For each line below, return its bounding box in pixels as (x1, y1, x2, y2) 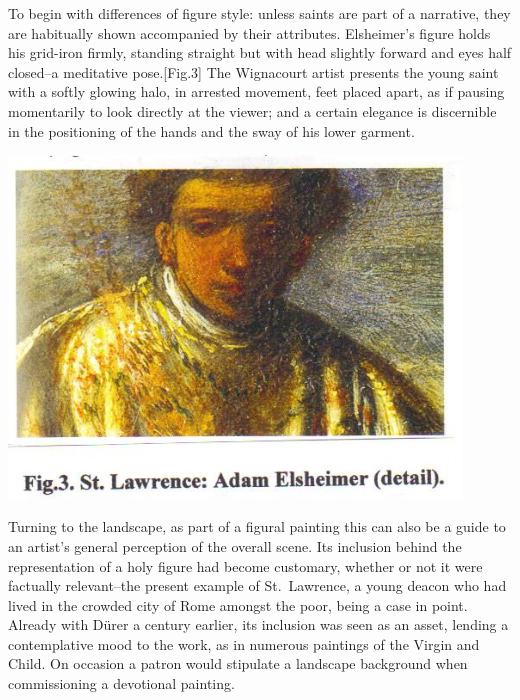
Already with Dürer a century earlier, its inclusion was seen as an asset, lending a (8, 614, 509, 635)
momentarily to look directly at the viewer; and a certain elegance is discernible (8, 100, 497, 121)
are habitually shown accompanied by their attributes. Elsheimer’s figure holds (8, 22, 491, 43)
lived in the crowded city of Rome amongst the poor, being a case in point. (8, 594, 468, 615)
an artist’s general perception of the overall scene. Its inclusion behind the (8, 535, 462, 556)
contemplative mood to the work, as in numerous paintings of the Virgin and (8, 633, 480, 654)
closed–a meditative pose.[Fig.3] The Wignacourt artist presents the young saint (8, 61, 499, 82)
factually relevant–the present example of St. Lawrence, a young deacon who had (8, 575, 507, 596)
